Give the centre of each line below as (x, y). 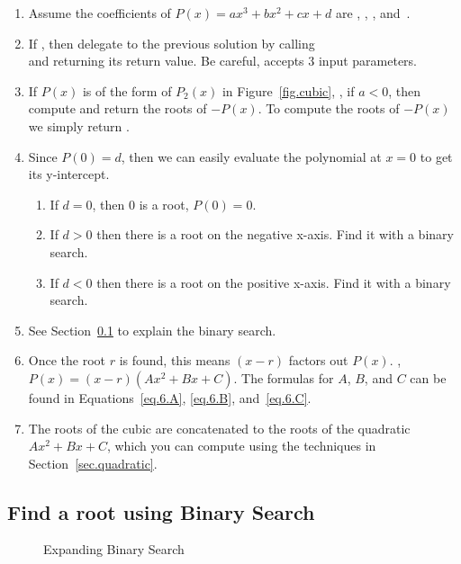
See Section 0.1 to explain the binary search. (152, 330)
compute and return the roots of (118, 108)
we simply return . (79, 125)
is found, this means (175, 360)
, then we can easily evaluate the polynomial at (251, 156)
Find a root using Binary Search (161, 511)
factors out (318, 360)
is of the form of (127, 90)
